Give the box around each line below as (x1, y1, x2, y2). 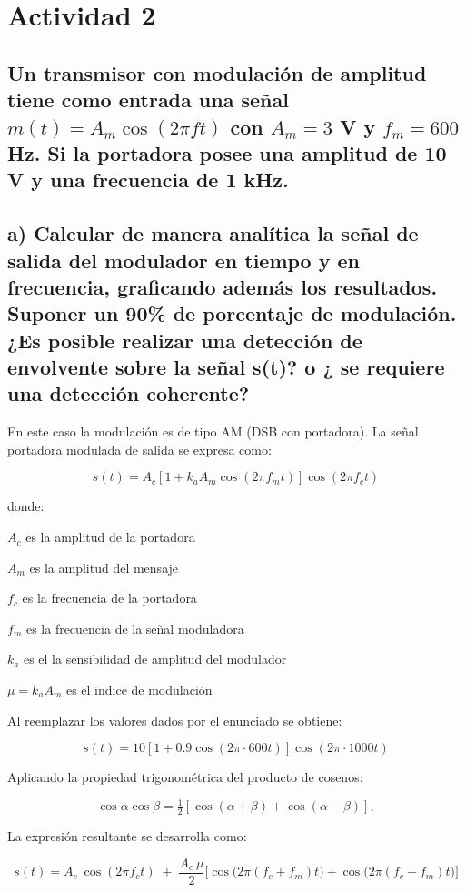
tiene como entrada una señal (7, 85, 289, 114)
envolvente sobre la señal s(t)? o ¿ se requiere (7, 353, 445, 381)
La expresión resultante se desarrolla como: (7, 827, 247, 846)
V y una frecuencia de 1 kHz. (7, 165, 289, 194)
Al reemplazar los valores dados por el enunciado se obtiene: (7, 710, 342, 729)
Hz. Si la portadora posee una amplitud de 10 (7, 138, 447, 166)
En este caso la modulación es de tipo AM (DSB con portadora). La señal (7, 422, 419, 441)
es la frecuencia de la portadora (22, 588, 197, 607)
